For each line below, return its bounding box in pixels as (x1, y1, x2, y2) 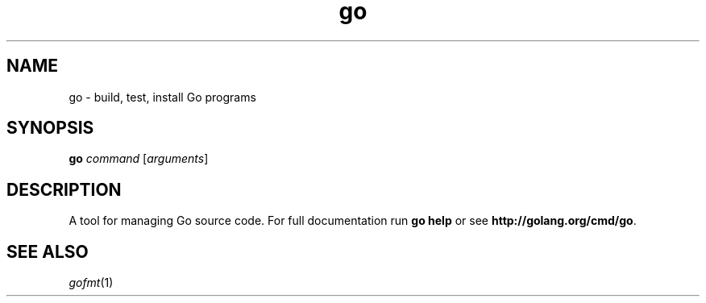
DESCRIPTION (6, 179, 122, 200)
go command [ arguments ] (69, 151, 209, 166)
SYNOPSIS (6, 118, 94, 139)
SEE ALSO (6, 241, 89, 262)
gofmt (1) (69, 276, 114, 290)
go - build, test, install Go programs (69, 89, 256, 104)
